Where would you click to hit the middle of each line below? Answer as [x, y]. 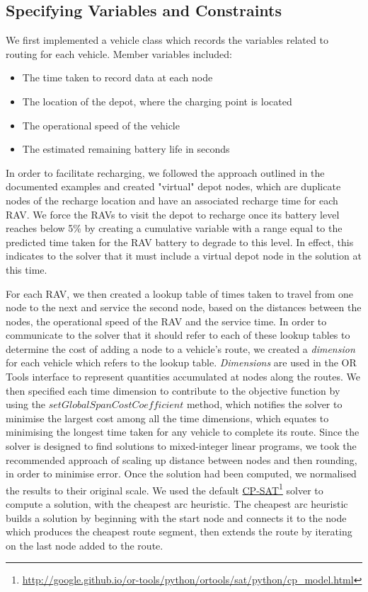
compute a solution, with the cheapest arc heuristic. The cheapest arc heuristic [177, 504]
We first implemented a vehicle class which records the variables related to [167, 40]
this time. [27, 269]
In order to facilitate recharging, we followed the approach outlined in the [165, 172]
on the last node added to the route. [85, 545]
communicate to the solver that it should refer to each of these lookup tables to [178, 335]
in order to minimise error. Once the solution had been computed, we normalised [181, 474]
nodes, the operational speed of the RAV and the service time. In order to [166, 321]
